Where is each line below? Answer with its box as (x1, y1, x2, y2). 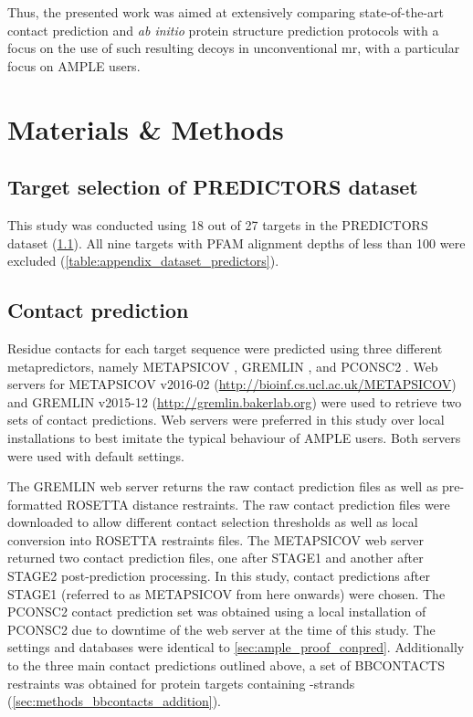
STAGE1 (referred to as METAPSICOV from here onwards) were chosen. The (7, 584, 446, 603)
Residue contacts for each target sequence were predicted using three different (7, 338, 443, 357)
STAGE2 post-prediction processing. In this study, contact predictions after (7, 566, 430, 585)
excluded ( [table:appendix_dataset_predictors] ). (7, 251, 279, 270)
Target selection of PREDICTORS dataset (7, 173, 418, 201)
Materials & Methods (7, 110, 284, 147)
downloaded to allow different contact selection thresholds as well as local (7, 512, 418, 532)
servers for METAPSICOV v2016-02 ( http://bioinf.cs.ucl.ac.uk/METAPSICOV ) (7, 374, 457, 394)
